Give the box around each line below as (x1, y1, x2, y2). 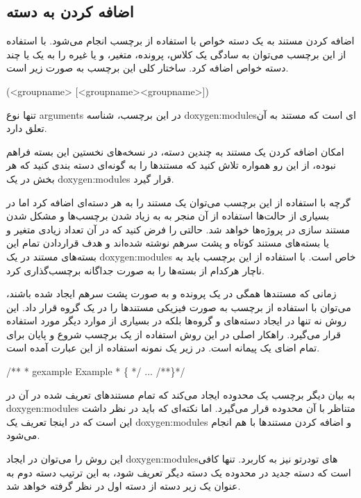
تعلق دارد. (6, 121, 47, 135)
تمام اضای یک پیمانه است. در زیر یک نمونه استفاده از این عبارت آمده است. (6, 340, 320, 355)
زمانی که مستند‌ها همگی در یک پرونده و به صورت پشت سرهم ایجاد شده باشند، (6, 286, 337, 301)
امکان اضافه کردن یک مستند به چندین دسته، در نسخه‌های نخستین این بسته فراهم (6, 144, 344, 158)
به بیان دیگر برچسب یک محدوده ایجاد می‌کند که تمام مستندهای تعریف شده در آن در (6, 387, 355, 401)
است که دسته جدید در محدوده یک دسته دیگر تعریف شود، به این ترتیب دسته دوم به (6, 465, 351, 479)
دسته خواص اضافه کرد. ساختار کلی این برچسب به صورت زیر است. (6, 60, 289, 75)
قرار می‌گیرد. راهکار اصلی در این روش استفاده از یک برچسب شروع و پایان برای (6, 326, 341, 341)
